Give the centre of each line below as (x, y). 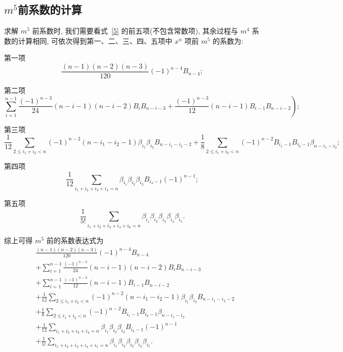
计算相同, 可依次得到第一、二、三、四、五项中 (95, 40)
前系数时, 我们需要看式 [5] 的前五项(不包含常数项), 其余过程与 (135, 31)
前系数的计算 (50, 9)
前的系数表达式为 (75, 240)
